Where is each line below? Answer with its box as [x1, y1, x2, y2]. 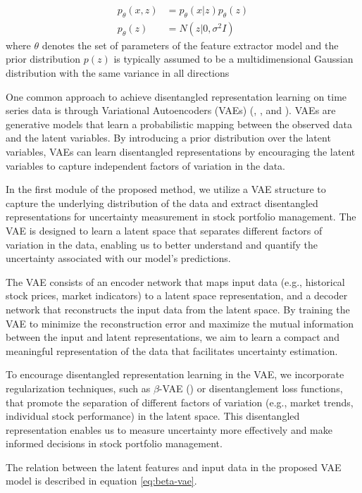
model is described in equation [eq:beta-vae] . [6, 473, 197, 488]
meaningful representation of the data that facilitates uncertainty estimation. [6, 343, 338, 358]
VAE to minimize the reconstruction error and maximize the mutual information [6, 316, 354, 330]
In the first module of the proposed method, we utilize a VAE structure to [6, 182, 326, 196]
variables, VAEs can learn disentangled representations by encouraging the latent [6, 144, 356, 159]
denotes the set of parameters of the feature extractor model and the [42, 37, 339, 52]
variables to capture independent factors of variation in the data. [6, 158, 286, 173]
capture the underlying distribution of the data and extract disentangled [6, 195, 318, 210]
